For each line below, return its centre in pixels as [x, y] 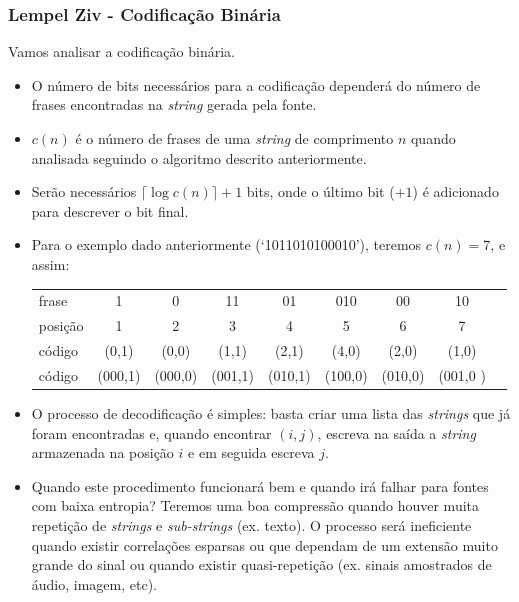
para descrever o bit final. [110, 210]
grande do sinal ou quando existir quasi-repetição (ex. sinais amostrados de [261, 564]
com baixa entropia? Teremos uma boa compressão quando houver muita [255, 505]
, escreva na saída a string [396, 432]
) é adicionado [455, 191]
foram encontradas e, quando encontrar [151, 432]
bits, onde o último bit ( [320, 191]
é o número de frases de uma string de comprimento [234, 138]
